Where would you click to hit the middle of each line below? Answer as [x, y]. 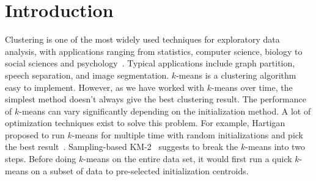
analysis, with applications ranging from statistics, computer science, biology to [154, 51]
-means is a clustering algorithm [236, 75]
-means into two [275, 147]
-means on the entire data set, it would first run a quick [188, 159]
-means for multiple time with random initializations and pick [188, 134]
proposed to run [35, 134]
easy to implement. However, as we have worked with [105, 87]
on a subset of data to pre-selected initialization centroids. [140, 170]
